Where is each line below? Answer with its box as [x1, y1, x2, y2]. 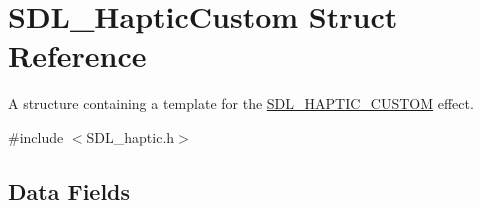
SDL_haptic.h [86, 126, 175, 147]
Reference [8, 35, 147, 76]
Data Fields [8, 175, 131, 206]
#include [8, 126, 64, 147]
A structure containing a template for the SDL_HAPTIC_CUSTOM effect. [8, 93, 474, 114]
